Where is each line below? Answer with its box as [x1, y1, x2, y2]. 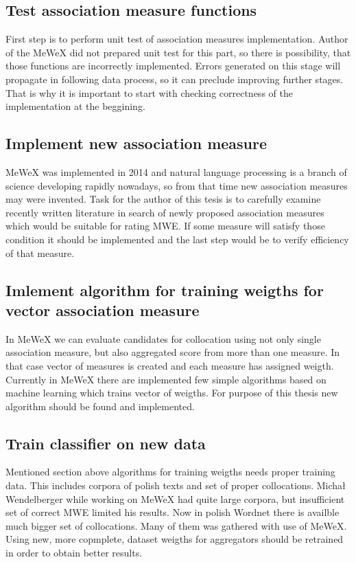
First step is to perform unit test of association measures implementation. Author [5, 32, 348, 46]
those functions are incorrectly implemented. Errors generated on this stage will [5, 58, 341, 73]
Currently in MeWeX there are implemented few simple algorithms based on [5, 372, 327, 386]
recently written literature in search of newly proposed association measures [5, 205, 324, 219]
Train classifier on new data [5, 432, 206, 453]
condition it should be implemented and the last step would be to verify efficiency [5, 232, 349, 246]
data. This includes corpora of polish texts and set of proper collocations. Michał [5, 478, 346, 493]
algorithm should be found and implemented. [5, 398, 195, 413]
